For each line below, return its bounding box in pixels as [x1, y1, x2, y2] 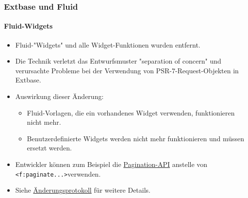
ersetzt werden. [27, 143, 72, 153]
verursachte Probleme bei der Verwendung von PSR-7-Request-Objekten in [15, 65, 239, 75]
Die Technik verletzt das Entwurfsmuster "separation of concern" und [15, 56, 221, 66]
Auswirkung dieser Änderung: [15, 91, 104, 101]
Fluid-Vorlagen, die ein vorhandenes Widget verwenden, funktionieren [27, 107, 235, 117]
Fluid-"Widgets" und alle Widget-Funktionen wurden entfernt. [15, 39, 200, 49]
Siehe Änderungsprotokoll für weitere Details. [15, 185, 151, 195]
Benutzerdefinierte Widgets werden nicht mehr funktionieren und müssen [27, 133, 245, 143]
